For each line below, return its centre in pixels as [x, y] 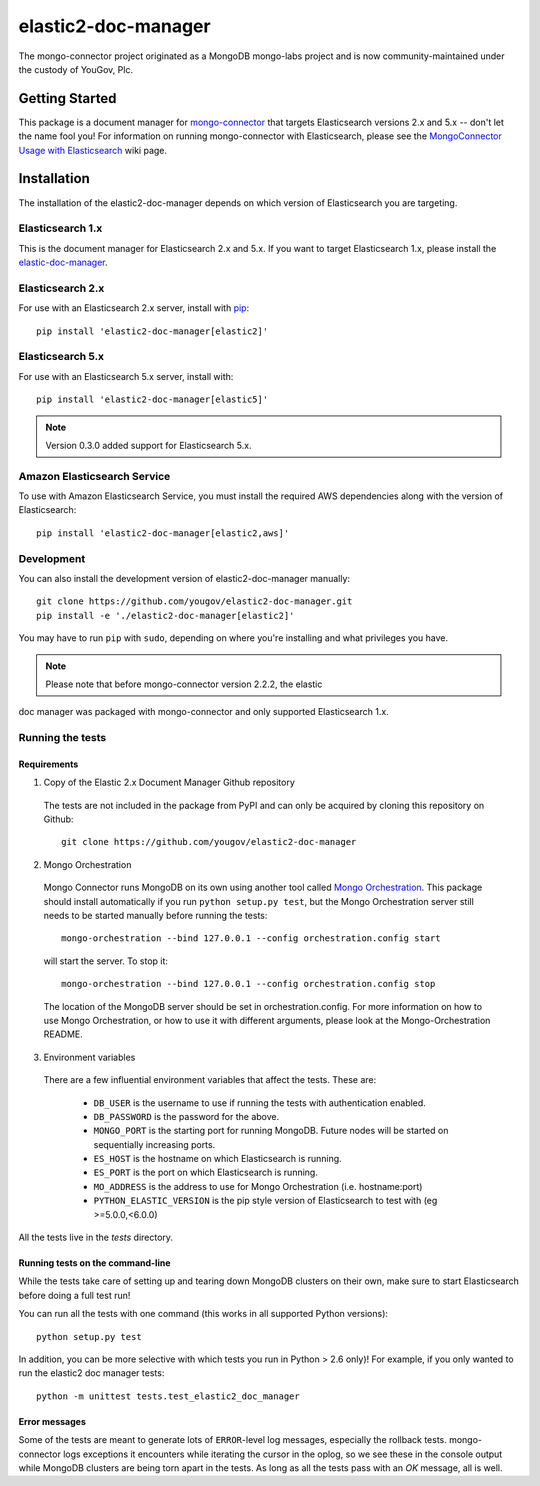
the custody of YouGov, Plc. [76, 69]
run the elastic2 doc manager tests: [91, 1373]
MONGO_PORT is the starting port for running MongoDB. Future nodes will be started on [271, 1131]
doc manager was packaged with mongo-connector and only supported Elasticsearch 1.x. [203, 712]
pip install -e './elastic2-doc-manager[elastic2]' [165, 615]
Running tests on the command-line [94, 1263]
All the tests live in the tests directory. [96, 1237]
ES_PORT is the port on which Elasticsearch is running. [206, 1172]
